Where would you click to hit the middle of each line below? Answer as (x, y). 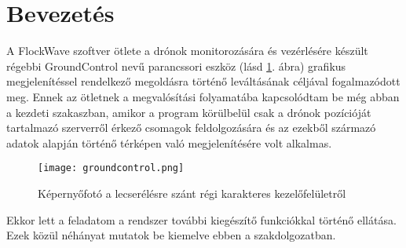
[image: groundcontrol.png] (111, 168)
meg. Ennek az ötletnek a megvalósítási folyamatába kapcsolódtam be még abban (203, 96)
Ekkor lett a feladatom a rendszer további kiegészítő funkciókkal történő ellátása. (201, 219)
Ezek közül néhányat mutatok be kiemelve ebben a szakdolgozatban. (171, 235)
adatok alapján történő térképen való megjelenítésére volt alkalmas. (169, 142)
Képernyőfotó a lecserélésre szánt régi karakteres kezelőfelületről (192, 193)
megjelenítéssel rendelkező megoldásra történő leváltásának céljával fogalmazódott (203, 81)
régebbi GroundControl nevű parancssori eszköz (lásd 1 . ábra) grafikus (176, 66)
